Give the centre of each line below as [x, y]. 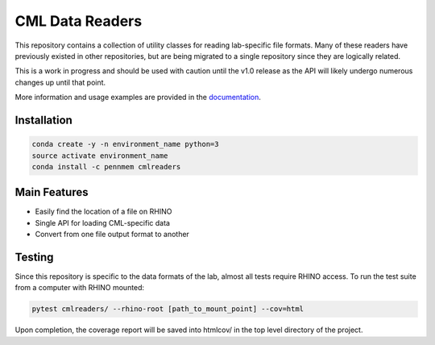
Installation [43, 120]
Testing [34, 257]
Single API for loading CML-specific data [103, 222]
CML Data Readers [79, 21]
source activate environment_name [100, 156]
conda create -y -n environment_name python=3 [125, 144]
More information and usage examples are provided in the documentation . [138, 98]
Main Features [52, 192]
